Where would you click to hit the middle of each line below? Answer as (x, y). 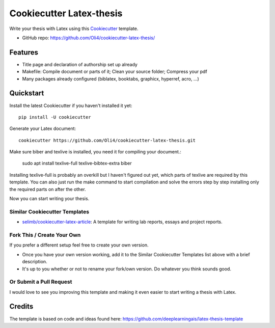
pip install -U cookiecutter (55, 117)
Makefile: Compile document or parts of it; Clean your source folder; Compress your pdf (115, 72)
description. (35, 262)
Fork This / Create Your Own (45, 235)
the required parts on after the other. (48, 189)
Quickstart (27, 93)
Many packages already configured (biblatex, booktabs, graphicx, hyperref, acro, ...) (111, 78)
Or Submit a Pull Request (41, 282)
